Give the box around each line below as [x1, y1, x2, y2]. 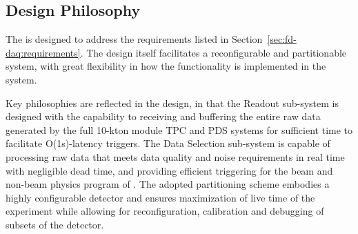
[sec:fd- [267, 32, 297, 46]
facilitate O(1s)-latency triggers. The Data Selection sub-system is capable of [6, 136, 330, 150]
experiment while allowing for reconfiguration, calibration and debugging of [6, 204, 324, 218]
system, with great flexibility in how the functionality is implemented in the [6, 59, 326, 73]
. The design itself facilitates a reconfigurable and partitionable [80, 45, 347, 59]
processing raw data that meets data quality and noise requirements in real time [6, 149, 345, 164]
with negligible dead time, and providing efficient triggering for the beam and [6, 163, 333, 177]
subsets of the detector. [6, 217, 104, 231]
